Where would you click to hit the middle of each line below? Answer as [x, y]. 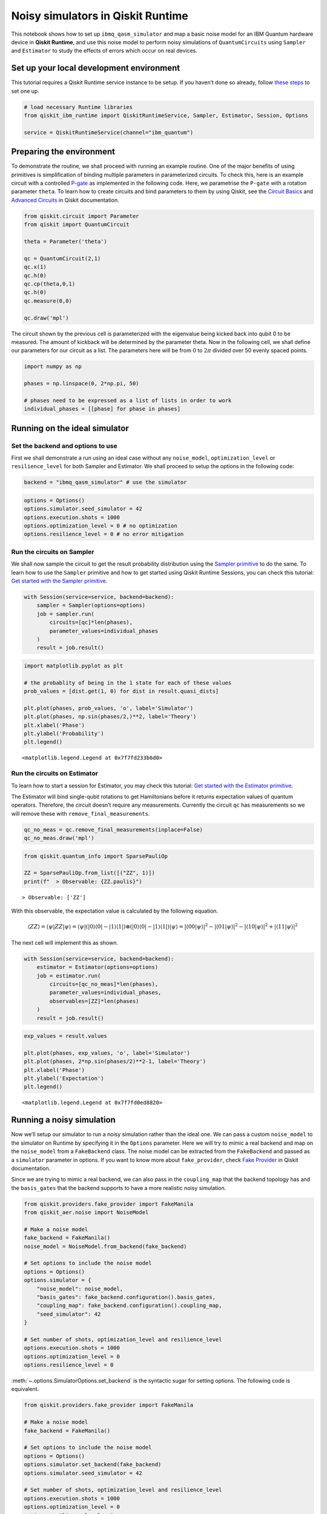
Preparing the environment [63, 152]
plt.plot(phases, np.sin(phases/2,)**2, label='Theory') [110, 717]
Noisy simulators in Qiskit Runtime [100, 16]
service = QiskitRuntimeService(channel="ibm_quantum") [109, 132]
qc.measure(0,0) [48, 301]
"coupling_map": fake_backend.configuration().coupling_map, [129, 1306]
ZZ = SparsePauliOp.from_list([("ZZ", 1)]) [90, 873]
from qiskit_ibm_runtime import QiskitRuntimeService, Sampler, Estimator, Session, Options [166, 115]
